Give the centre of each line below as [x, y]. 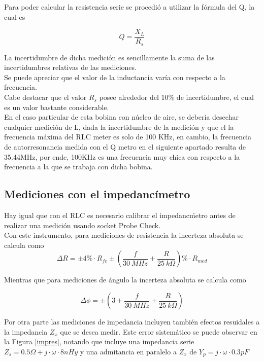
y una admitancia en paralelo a [128, 351]
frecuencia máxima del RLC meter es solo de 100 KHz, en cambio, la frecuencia [128, 137]
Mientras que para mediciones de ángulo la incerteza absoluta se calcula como [125, 280]
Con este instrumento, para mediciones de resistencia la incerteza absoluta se [124, 235]
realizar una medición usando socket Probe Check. [82, 225]
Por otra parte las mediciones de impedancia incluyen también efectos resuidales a [132, 321]
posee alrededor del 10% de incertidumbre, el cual [176, 97]
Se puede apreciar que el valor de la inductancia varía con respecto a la [115, 77]
